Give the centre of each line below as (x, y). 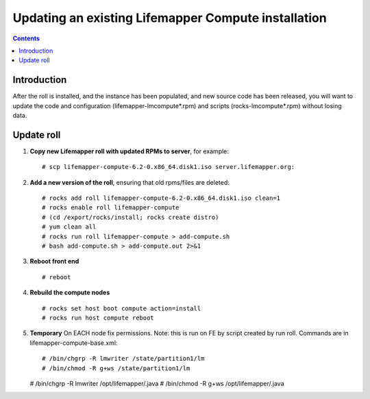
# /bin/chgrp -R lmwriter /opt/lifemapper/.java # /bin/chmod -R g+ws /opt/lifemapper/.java (157, 383)
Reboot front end (54, 261)
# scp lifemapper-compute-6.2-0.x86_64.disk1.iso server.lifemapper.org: (169, 167)
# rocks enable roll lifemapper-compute (111, 208)
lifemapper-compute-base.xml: (74, 343)
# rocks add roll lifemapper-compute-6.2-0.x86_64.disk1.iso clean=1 (161, 198)
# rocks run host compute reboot (98, 318)
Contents (26, 38)
